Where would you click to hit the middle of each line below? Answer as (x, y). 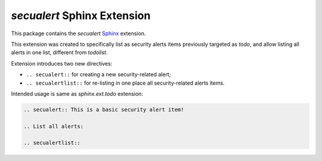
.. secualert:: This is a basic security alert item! (104, 109)
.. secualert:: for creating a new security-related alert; (98, 75)
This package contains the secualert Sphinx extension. (78, 33)
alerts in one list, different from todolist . (59, 52)
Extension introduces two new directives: (62, 63)
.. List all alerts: (53, 126)
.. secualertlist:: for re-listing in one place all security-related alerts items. (125, 83)
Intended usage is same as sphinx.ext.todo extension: (77, 94)
